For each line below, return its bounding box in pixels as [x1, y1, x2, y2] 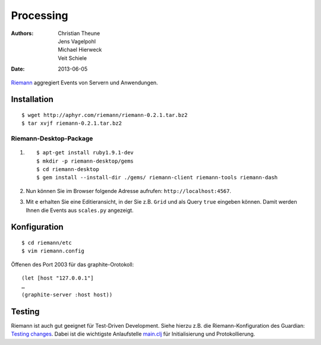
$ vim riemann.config [21, 248, 84, 255]
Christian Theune [58, 30, 100, 37]
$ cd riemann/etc [21, 239, 72, 246]
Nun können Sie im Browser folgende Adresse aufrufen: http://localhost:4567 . [26, 187, 232, 194]
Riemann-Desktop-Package [11, 134, 93, 143]
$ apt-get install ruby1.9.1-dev [36, 149, 134, 156]
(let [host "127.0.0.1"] [21, 275, 94, 281]
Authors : [11, 30, 34, 37]
